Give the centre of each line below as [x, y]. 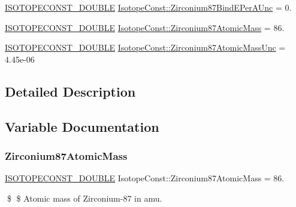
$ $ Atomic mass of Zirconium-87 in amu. [84, 198]
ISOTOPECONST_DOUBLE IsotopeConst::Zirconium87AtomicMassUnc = [145, 47]
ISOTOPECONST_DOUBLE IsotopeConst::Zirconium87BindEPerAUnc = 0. [148, 7]
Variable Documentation [82, 126]
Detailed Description [70, 91]
